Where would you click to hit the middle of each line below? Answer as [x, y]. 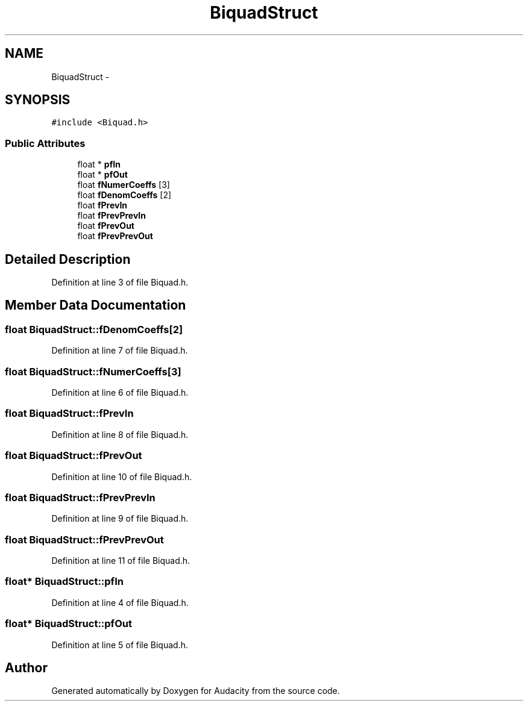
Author [26, 667]
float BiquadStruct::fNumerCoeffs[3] [93, 371]
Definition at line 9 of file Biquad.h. [120, 519]
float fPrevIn [102, 205]
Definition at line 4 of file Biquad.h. [120, 602]
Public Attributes [45, 143]
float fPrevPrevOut [115, 236]
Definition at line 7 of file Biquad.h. [120, 351]
